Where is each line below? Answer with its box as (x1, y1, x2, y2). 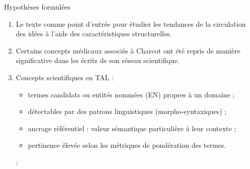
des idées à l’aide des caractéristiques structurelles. (16, 28, 172, 39)
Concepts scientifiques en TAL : (16, 72, 114, 82)
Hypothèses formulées (4, 2, 71, 12)
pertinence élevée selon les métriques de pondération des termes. (28, 140, 226, 150)
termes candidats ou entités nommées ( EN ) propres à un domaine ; (28, 89, 235, 99)
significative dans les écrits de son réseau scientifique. (16, 55, 180, 66)
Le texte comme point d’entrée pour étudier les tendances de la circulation (16, 18, 246, 29)
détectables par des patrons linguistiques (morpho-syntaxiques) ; (28, 106, 227, 117)
